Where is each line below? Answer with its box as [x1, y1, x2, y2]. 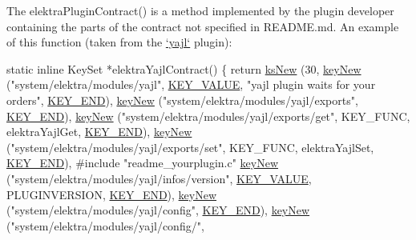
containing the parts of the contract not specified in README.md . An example [6, 18, 399, 34]
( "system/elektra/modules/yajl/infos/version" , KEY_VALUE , [6, 170, 312, 186]
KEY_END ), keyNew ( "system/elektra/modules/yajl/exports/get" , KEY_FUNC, [6, 107, 410, 124]
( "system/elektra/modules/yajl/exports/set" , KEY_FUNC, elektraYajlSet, [6, 138, 374, 155]
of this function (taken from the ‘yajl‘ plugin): [6, 34, 232, 50]
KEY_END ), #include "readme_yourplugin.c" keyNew [6, 154, 279, 171]
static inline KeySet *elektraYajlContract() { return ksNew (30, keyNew [6, 60, 361, 77]
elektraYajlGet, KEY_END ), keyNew [6, 123, 192, 140]
